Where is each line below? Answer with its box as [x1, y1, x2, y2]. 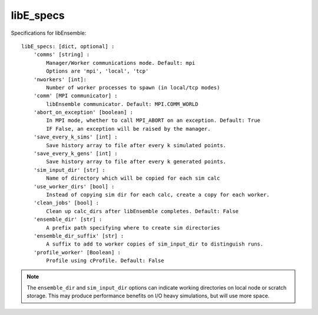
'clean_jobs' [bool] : [33, 200, 100, 206]
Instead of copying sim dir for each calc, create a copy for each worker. [46, 191, 270, 198]
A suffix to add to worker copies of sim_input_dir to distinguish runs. [46, 241, 264, 247]
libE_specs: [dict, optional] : [21, 43, 115, 49]
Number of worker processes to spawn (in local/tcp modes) [46, 84, 220, 91]
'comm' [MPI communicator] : [33, 92, 118, 100]
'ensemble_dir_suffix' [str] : [33, 233, 124, 239]
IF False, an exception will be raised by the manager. [46, 125, 211, 132]
